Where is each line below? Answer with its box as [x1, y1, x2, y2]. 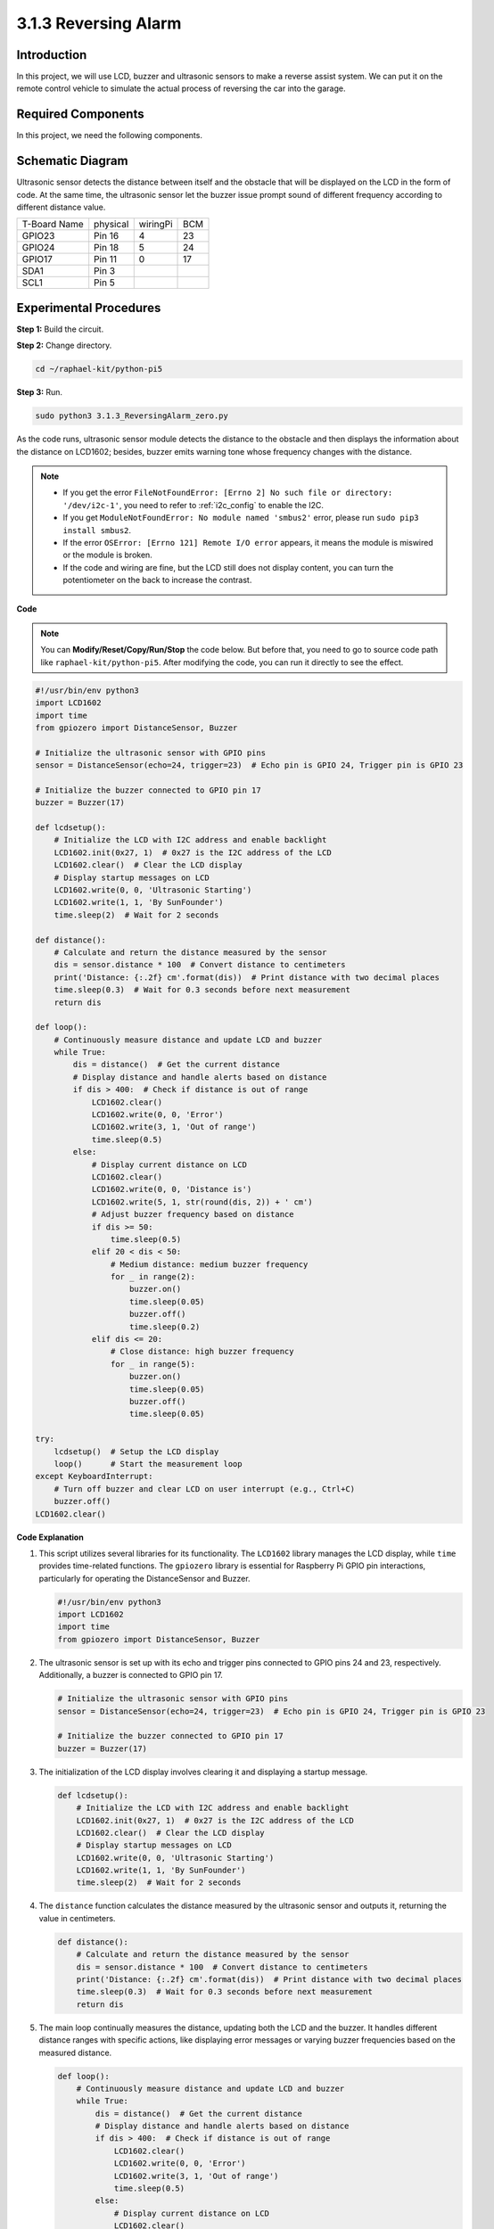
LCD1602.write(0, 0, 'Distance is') [91, 1184, 252, 1195]
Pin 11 [94, 253, 118, 266]
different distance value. [16, 202, 106, 213]
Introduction [16, 47, 87, 62]
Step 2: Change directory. [16, 340, 112, 351]
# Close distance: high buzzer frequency [110, 1346, 294, 1357]
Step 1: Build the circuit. [16, 324, 104, 334]
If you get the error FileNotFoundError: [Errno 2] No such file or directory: [62, 487, 393, 498]
